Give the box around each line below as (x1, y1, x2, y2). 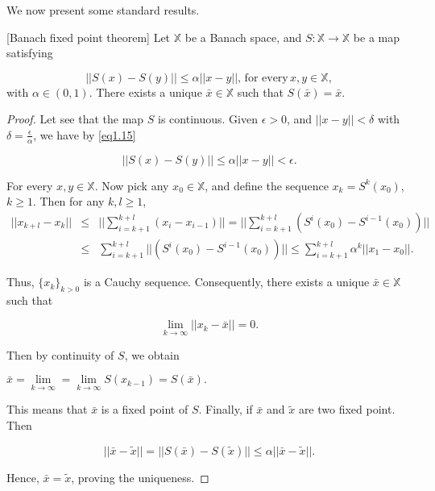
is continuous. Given (158, 110, 258, 127)
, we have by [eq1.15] (33, 126, 136, 143)
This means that (6, 401, 88, 418)
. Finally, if (198, 401, 253, 418)
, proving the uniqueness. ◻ (71, 468, 209, 485)
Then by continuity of (6, 346, 114, 363)
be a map (353, 28, 400, 45)
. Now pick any (94, 177, 169, 193)
